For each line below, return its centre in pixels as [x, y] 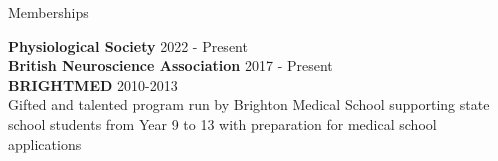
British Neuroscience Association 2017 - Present [170, 65]
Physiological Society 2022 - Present [128, 45]
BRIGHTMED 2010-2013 [93, 84]
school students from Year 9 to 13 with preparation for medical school [222, 123]
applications [45, 143]
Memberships [48, 12]
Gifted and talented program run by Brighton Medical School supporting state [249, 104]
